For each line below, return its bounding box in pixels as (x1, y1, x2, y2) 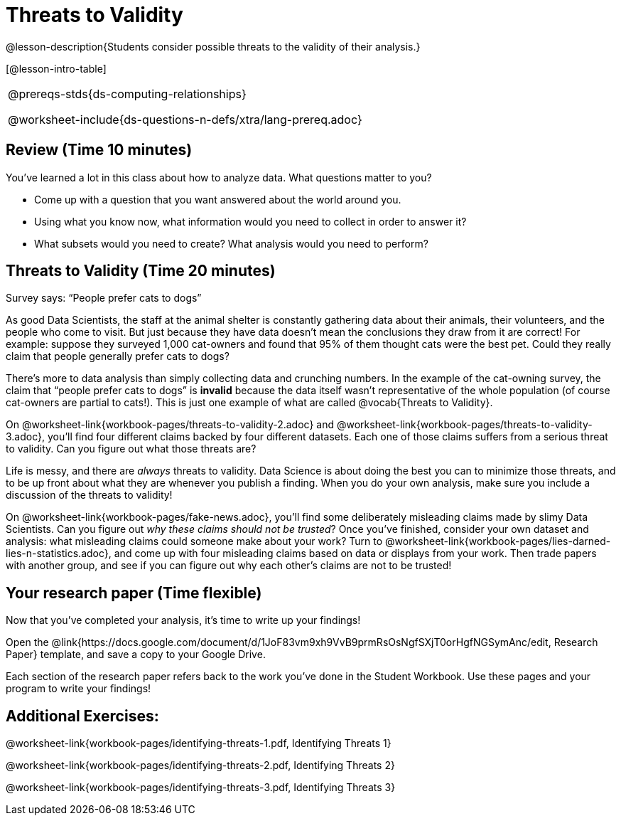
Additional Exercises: (6, 706, 159, 725)
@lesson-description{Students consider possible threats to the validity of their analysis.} (6, 40, 421, 53)
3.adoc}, (6, 430, 45, 443)
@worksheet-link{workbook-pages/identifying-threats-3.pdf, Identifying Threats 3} (6, 781, 396, 794)
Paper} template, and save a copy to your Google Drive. (6, 648, 266, 661)
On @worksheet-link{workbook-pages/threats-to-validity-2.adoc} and (6, 418, 335, 431)
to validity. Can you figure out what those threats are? (6, 443, 256, 455)
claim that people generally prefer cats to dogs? (6, 350, 229, 363)
